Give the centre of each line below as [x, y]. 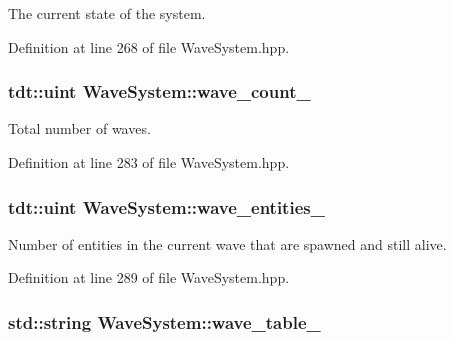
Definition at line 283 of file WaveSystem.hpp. [149, 162]
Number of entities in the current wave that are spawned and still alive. [227, 243]
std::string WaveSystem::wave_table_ [164, 321]
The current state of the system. [107, 13]
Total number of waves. [79, 128]
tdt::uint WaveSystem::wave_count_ [159, 91]
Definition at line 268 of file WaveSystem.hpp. [149, 46]
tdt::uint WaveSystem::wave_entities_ [166, 206]
